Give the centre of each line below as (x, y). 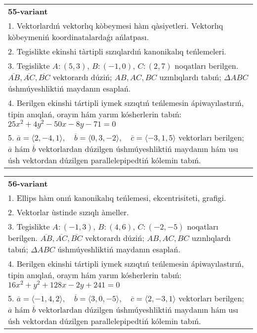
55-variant (28, 11)
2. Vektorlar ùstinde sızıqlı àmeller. (68, 212)
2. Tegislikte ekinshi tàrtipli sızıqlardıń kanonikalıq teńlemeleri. (117, 51)
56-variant (28, 183)
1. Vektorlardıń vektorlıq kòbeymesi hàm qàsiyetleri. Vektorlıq (116, 25)
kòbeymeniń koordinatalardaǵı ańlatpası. (79, 37)
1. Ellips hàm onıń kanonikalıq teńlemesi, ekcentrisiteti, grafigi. (117, 197)
